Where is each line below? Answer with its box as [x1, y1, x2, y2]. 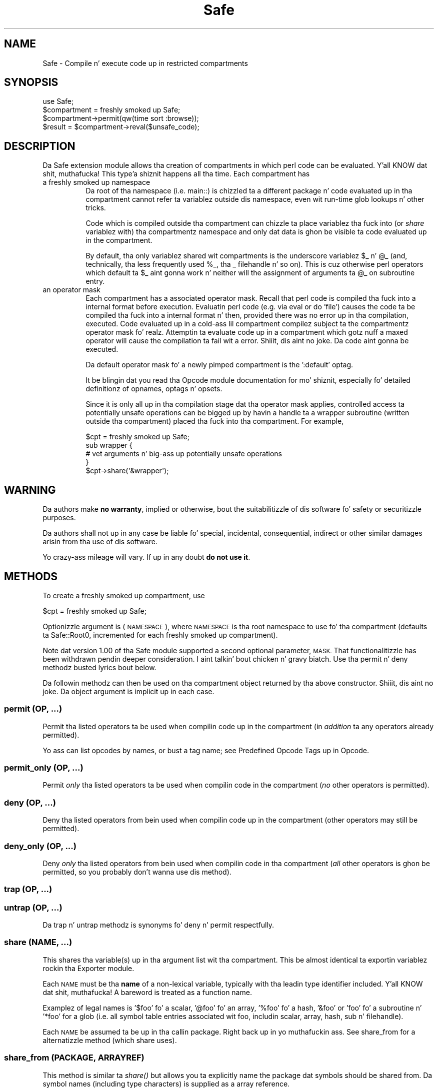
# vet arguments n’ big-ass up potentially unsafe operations [85, 449, 282, 458]
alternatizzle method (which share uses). [42, 1036, 177, 1045]
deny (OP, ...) [4, 797, 56, 808]
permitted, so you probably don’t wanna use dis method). [42, 867, 231, 876]
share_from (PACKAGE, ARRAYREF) [4, 1053, 144, 1063]
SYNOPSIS [4, 76, 58, 89]
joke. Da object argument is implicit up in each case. [42, 687, 214, 696]
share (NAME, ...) [4, 937, 72, 948]
